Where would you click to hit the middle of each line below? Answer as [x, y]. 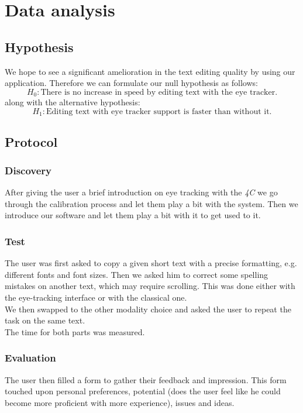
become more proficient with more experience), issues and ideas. [120, 402]
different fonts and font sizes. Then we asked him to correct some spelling [137, 274]
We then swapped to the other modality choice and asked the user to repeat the [148, 309]
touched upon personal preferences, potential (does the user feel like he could [143, 391]
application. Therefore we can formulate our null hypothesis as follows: [131, 83]
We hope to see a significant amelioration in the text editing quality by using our [150, 71]
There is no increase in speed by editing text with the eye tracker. [159, 92]
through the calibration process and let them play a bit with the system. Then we [151, 203]
